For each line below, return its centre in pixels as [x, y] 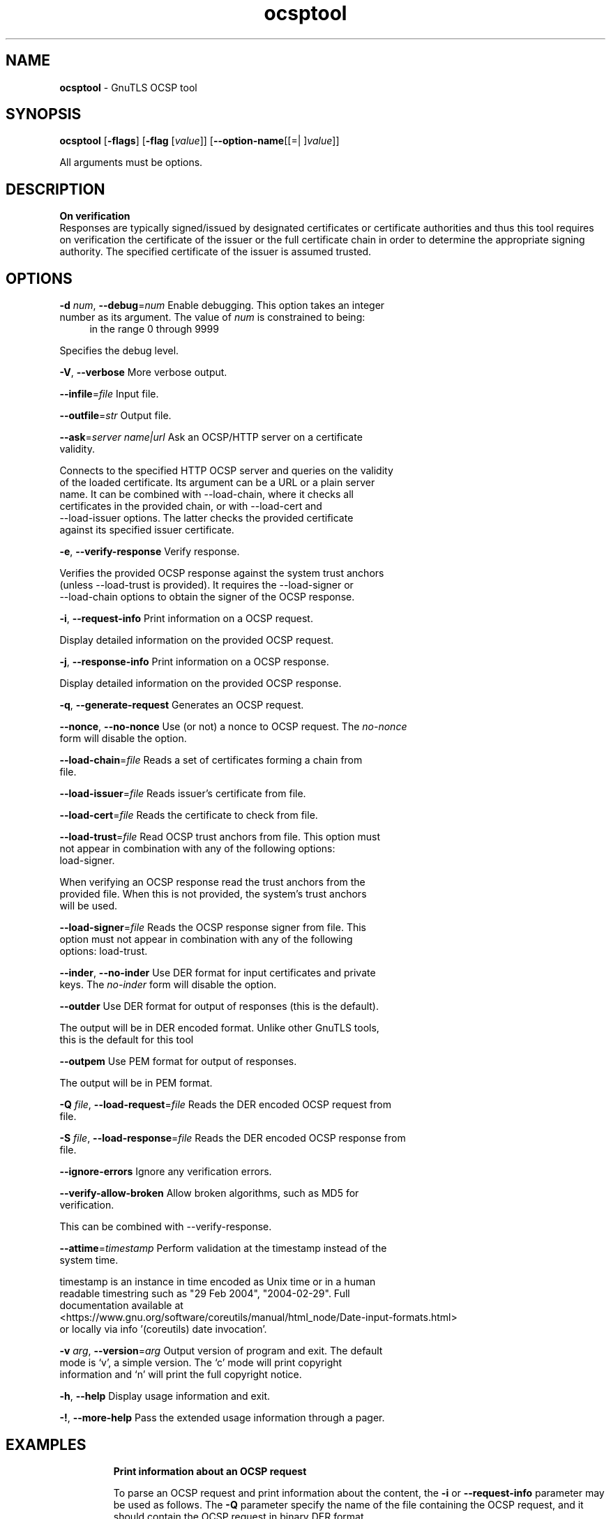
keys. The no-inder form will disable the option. [168, 985]
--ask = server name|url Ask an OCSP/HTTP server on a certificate [211, 437]
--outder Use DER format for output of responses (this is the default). [219, 1006]
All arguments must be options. [131, 163]
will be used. [89, 906]
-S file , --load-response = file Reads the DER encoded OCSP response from [233, 1138]
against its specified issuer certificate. [147, 530]
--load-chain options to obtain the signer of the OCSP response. [207, 597]
